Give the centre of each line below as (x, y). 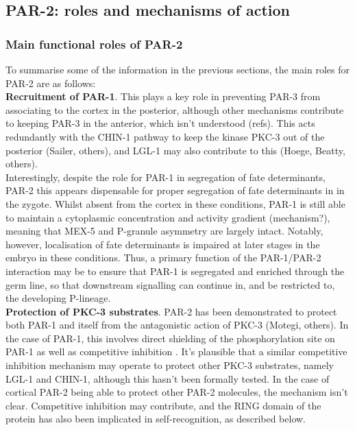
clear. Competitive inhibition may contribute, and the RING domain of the (163, 405)
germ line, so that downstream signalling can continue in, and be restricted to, (170, 284)
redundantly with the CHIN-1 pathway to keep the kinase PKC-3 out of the (165, 136)
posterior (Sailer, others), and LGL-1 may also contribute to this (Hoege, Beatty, (175, 150)
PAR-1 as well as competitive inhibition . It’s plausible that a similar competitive (176, 351)
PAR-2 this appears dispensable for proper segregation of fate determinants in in (175, 190)
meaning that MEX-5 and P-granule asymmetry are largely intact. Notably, (164, 231)
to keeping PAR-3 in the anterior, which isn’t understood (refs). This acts (160, 123)
